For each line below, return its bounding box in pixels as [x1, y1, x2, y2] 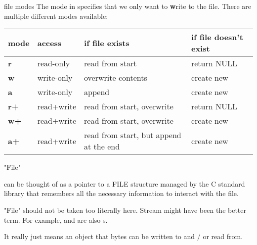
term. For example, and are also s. [4, 214, 108, 225]
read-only [37, 57, 70, 69]
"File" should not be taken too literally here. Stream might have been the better [4, 204, 247, 215]
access [37, 37, 61, 49]
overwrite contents [84, 72, 147, 84]
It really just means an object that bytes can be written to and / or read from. [4, 231, 243, 242]
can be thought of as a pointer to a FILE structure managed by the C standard [4, 178, 245, 189]
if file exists [84, 37, 129, 49]
